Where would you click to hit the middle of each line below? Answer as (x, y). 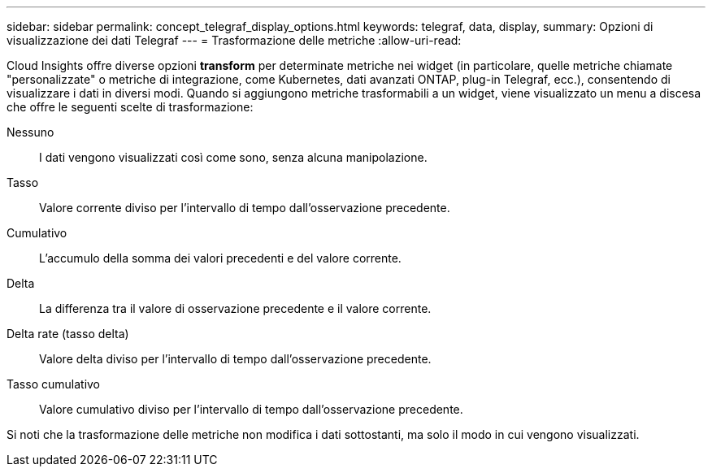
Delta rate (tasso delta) (68, 334)
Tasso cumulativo (54, 384)
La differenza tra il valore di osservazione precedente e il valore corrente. (235, 308)
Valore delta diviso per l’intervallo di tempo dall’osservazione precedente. (235, 359)
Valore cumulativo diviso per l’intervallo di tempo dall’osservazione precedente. (251, 409)
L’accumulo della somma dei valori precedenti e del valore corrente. (220, 258)
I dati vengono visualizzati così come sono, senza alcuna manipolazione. (233, 157)
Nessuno (30, 132)
